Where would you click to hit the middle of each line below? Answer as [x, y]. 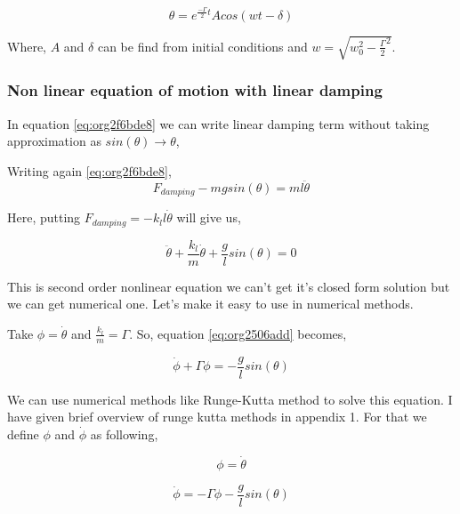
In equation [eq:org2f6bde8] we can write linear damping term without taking [218, 123]
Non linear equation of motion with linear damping [195, 90]
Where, [27, 46]
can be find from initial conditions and [202, 46]
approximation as [54, 141]
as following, [124, 434]
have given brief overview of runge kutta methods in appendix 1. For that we [217, 417]
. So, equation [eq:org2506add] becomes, [238, 333]
